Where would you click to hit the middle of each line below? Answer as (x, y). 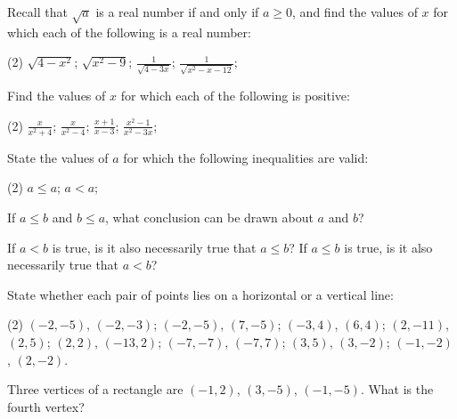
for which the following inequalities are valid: (246, 157)
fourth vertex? (46, 406)
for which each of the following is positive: (235, 96)
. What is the (397, 389)
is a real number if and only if (177, 12)
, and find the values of (355, 12)
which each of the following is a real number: (129, 32)
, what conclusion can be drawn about (209, 217)
